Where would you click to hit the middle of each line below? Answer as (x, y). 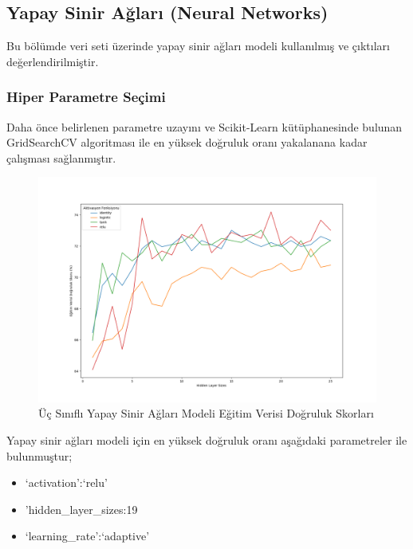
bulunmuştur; (39, 455)
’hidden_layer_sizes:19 (81, 509)
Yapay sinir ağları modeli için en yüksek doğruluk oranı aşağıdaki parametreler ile (207, 439)
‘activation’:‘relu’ (66, 482)
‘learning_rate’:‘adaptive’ (87, 536)
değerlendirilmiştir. (53, 61)
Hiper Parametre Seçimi (86, 97)
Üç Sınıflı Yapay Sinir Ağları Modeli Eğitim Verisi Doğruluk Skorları (206, 413)
